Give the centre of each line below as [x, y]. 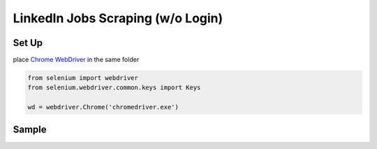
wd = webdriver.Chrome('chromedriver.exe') [103, 107]
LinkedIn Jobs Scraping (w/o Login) [118, 18]
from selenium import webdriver [83, 78]
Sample [30, 129]
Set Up [28, 43]
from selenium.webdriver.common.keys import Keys [114, 88]
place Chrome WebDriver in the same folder [76, 60]
